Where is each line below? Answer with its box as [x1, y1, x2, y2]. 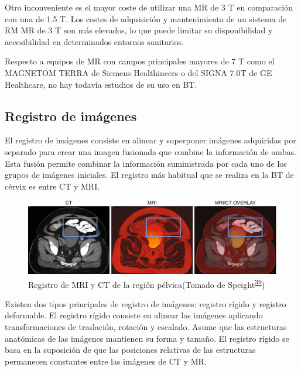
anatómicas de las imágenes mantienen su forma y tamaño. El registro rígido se [5, 332, 289, 344]
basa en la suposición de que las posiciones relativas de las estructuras [5, 343, 256, 356]
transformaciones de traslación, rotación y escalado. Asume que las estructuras [5, 320, 287, 332]
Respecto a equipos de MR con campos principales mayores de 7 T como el [5, 55, 275, 67]
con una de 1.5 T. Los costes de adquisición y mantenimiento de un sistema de [5, 12, 287, 25]
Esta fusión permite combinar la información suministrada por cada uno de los [5, 157, 287, 169]
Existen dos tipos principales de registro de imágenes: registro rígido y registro [5, 297, 286, 310]
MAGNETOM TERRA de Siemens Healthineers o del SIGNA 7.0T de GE [5, 66, 272, 78]
